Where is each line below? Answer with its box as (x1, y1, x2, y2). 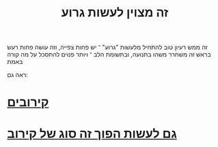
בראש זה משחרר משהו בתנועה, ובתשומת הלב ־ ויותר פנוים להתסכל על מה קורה (7, 50, 212, 59)
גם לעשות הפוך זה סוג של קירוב (7, 126, 178, 141)
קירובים (7, 95, 49, 110)
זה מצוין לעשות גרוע (61, 5, 169, 20)
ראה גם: (7, 71, 29, 79)
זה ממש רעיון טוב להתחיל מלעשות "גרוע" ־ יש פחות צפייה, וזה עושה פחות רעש (7, 43, 208, 52)
